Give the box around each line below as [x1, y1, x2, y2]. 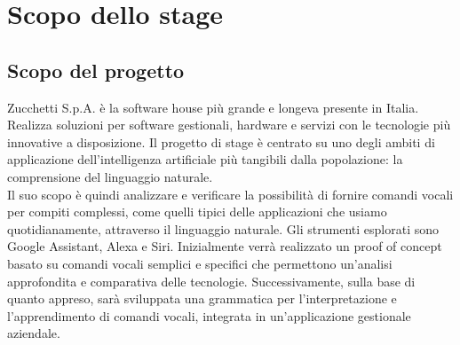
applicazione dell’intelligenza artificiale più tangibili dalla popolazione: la [7, 150, 403, 169]
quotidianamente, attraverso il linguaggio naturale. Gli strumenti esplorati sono [7, 219, 439, 238]
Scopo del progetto [7, 56, 185, 83]
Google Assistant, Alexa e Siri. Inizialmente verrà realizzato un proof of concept [7, 237, 442, 255]
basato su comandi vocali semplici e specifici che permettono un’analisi [7, 254, 393, 272]
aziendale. [7, 324, 60, 342]
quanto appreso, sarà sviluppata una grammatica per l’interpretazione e [7, 289, 397, 308]
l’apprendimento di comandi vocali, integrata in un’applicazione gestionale [7, 306, 411, 325]
